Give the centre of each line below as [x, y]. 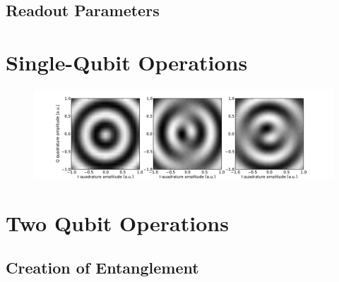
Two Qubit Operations [117, 222]
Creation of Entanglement [102, 268]
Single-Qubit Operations [127, 62]
